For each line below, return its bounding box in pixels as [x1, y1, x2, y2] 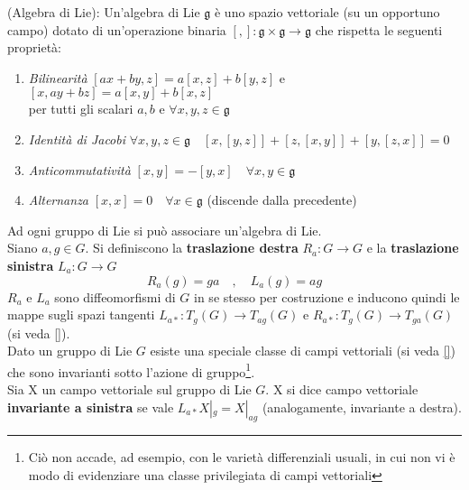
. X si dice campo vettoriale [265, 380, 418, 399]
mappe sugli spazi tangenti [7, 305, 155, 324]
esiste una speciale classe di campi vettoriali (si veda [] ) [150, 341, 455, 360]
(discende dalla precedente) [207, 190, 357, 209]
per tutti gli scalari [28, 99, 133, 118]
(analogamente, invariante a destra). [262, 397, 462, 416]
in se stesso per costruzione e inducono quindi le [194, 287, 460, 306]
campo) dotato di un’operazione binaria [7, 20, 226, 39]
